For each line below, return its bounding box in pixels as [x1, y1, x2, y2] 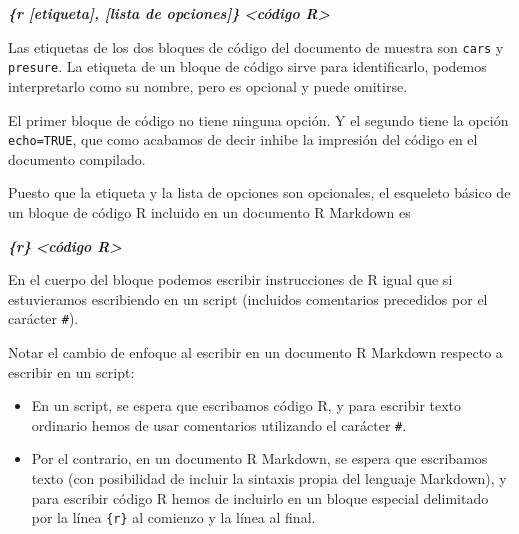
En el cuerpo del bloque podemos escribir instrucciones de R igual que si [8, 269, 453, 290]
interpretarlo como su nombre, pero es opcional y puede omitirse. [8, 75, 408, 96]
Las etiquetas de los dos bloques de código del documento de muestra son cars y [8, 36, 504, 57]
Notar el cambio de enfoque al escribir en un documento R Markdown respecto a [8, 341, 503, 362]
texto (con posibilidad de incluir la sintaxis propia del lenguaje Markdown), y [31, 468, 507, 488]
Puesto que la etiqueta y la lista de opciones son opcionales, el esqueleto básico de [8, 182, 511, 203]
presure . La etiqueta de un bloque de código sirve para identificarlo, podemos [8, 56, 487, 77]
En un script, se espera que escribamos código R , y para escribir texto [31, 395, 462, 416]
